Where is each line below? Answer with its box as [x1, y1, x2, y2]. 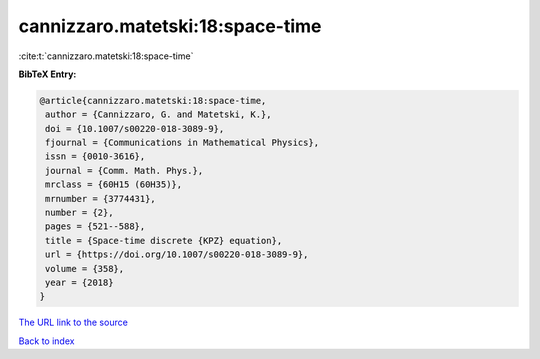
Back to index [18, 335, 75, 347]
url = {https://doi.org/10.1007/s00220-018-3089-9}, [45, 249, 309, 260]
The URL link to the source [18, 316, 129, 329]
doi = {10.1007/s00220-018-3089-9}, [45, 123, 225, 134]
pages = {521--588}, [45, 221, 146, 232]
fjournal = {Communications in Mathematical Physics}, [45, 137, 320, 149]
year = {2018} [45, 277, 114, 288]
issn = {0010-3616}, [45, 151, 146, 162]
